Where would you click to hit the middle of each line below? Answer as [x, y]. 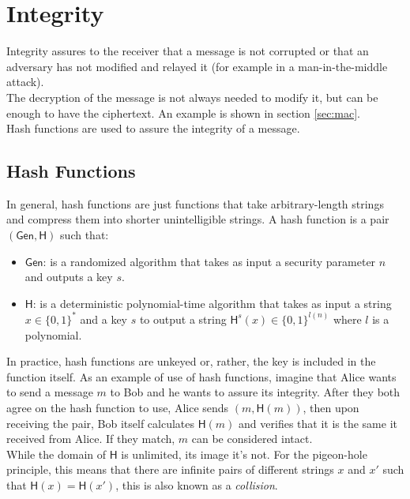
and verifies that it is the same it [318, 423]
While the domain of [56, 454]
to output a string [183, 319]
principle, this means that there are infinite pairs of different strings [170, 469]
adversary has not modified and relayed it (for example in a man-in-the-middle [197, 66]
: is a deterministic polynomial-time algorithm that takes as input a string [212, 303]
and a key [103, 319]
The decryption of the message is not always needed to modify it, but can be [192, 97]
